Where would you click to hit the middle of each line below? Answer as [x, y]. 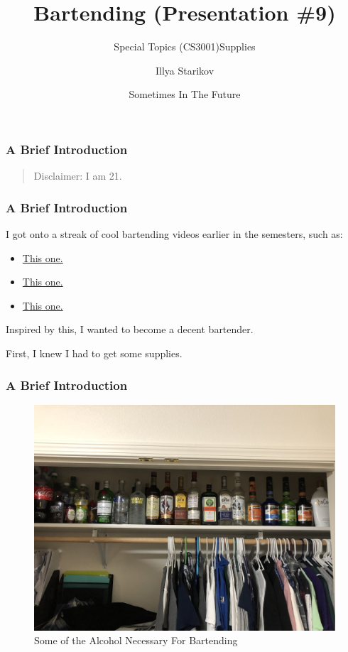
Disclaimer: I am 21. [78, 176]
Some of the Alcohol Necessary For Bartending [136, 640]
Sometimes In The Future [185, 94]
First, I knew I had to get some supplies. [94, 353]
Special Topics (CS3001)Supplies [185, 47]
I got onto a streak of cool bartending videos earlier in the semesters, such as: [174, 234]
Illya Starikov [185, 70]
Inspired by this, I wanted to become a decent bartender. [130, 329]
